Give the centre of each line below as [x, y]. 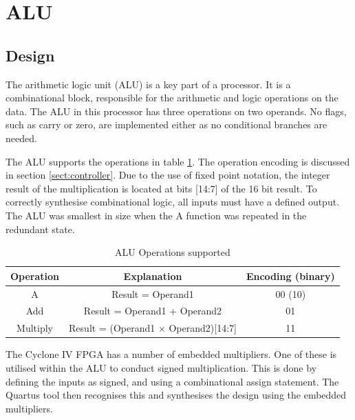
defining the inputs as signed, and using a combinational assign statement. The [172, 381]
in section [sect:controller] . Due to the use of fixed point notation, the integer [168, 175]
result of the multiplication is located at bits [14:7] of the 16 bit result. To [161, 188]
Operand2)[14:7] [203, 328]
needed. [21, 138]
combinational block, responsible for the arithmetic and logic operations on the [172, 98]
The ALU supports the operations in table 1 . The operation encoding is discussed [178, 161]
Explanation [153, 276]
